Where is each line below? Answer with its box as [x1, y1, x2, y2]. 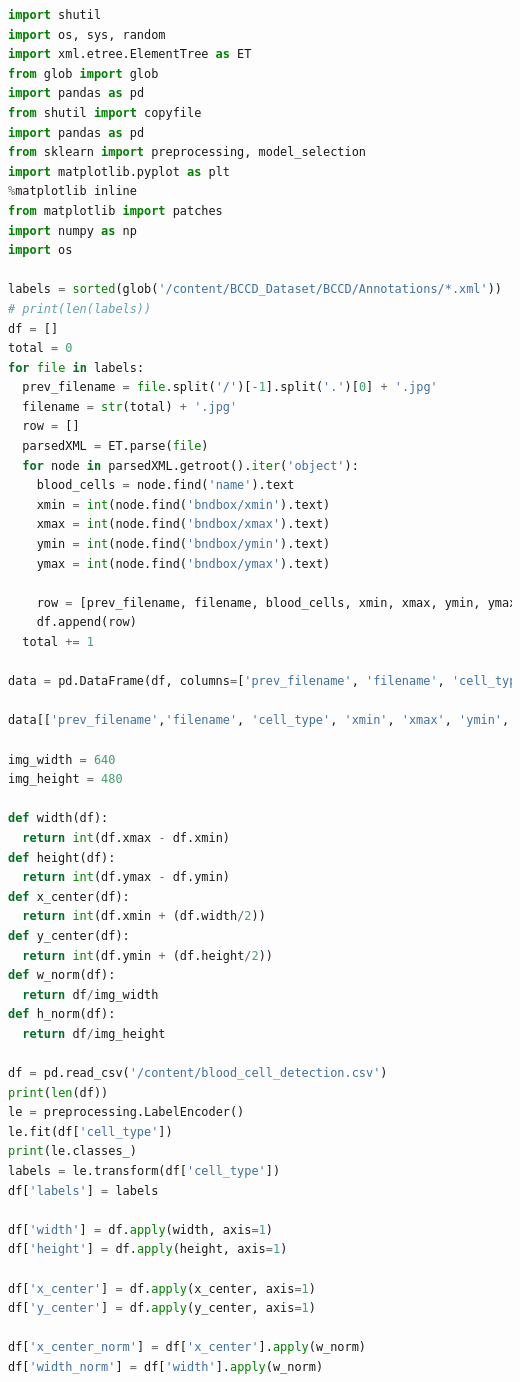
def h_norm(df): [8, 1007, 116, 1022]
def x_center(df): [8, 889, 130, 904]
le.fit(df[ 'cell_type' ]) [8, 1124, 173, 1139]
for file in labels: [8, 360, 145, 375]
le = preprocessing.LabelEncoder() [8, 1105, 245, 1120]
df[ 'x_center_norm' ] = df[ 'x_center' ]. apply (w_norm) [8, 1340, 367, 1355]
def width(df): [8, 811, 109, 826]
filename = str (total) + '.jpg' [22, 399, 238, 414]
